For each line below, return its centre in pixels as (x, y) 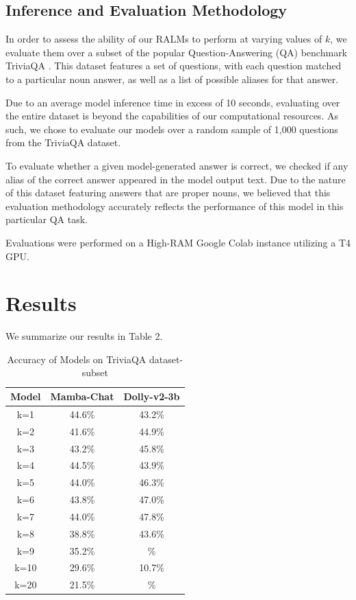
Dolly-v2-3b (152, 396)
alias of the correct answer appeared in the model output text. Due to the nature (176, 179)
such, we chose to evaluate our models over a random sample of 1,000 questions (172, 129)
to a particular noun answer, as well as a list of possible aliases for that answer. (172, 79)
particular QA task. (47, 219)
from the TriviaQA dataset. (63, 142)
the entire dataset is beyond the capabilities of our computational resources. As (172, 116)
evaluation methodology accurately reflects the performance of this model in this (175, 206)
